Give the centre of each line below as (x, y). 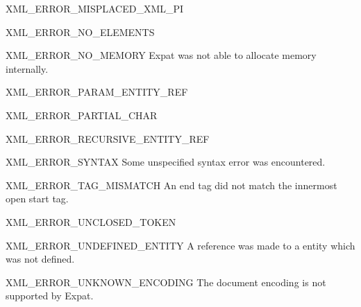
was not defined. (40, 259)
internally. (27, 68)
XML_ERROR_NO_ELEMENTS (80, 32)
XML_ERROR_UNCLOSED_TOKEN (91, 221)
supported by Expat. (50, 296)
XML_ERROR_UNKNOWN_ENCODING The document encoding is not (166, 282)
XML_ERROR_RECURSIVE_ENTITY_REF (108, 138)
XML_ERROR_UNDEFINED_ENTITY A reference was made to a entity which (180, 245)
